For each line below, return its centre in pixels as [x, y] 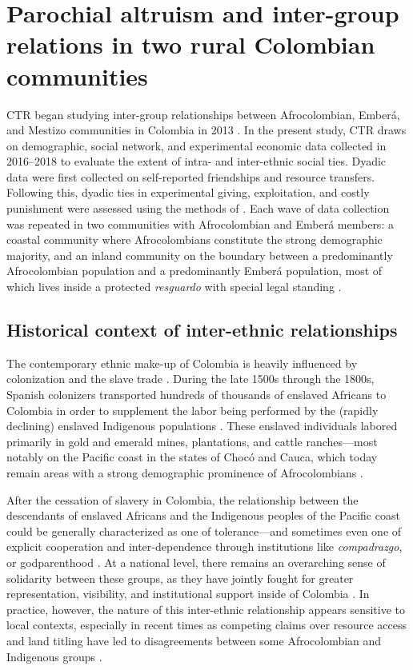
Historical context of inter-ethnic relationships [202, 330]
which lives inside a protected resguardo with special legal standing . [174, 287]
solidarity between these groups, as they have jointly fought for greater [180, 578]
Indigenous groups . [54, 656]
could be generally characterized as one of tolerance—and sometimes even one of [204, 530]
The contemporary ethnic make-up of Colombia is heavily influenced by [182, 363]
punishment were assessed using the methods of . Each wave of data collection [198, 208]
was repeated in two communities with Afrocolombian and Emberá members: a [200, 223]
